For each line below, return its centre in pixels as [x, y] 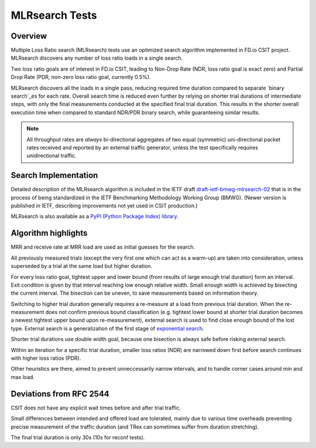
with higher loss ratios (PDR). [46, 358]
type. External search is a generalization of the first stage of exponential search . [107, 328]
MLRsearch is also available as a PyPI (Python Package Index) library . [95, 216]
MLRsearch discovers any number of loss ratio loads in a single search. [97, 58]
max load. [23, 377]
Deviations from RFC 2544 [60, 394]
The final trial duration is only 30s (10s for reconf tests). [78, 437]
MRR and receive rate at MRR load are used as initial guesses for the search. [103, 247]
